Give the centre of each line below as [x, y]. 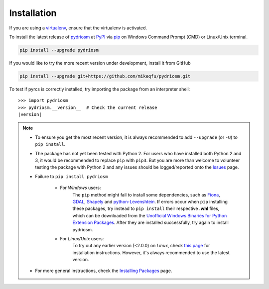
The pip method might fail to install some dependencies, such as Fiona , [146, 194]
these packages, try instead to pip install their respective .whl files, [146, 208]
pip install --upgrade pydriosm [59, 50]
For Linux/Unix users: [82, 238]
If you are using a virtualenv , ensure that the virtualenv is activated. [78, 28]
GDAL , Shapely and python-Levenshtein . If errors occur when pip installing [150, 201]
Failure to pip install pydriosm [71, 176]
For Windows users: [80, 188]
